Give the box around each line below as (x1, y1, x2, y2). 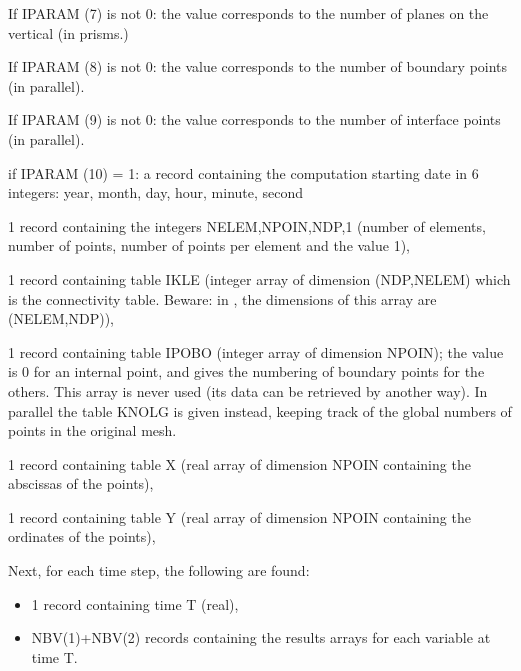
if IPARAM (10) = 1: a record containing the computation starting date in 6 (8, 162, 479, 183)
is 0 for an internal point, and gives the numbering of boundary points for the (8, 361, 485, 382)
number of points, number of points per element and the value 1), (8, 235, 411, 256)
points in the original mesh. (8, 420, 177, 441)
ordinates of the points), (8, 526, 156, 547)
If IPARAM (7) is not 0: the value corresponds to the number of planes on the (8, 3, 489, 23)
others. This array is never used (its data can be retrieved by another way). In (8, 380, 488, 401)
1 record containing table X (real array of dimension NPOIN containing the (8, 453, 471, 474)
